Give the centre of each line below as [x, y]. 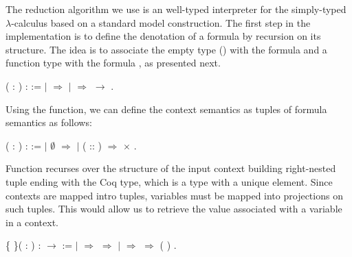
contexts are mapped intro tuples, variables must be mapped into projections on [174, 195]
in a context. [32, 222]
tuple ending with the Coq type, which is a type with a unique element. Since [169, 181]
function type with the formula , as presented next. [113, 63]
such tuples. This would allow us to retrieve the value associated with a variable [174, 209]
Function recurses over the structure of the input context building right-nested [171, 168]
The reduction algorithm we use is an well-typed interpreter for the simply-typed [176, 9]
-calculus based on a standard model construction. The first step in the [161, 22]
